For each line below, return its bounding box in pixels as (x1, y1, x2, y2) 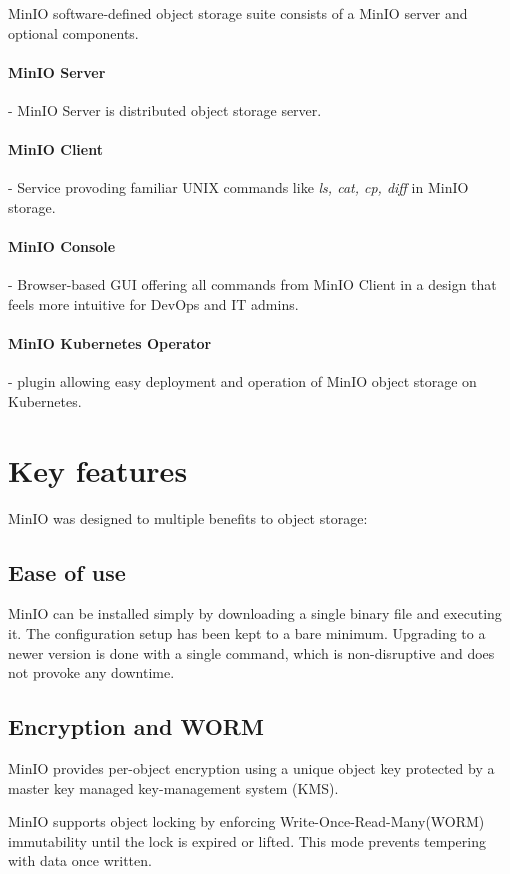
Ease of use (8, 556, 126, 587)
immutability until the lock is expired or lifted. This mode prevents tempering (8, 830, 486, 851)
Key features (8, 449, 188, 490)
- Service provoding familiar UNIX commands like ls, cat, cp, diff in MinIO (8, 177, 469, 198)
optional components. (8, 22, 139, 43)
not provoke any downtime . (8, 662, 175, 683)
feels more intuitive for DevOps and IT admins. (8, 293, 299, 314)
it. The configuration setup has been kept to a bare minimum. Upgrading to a (8, 623, 486, 644)
